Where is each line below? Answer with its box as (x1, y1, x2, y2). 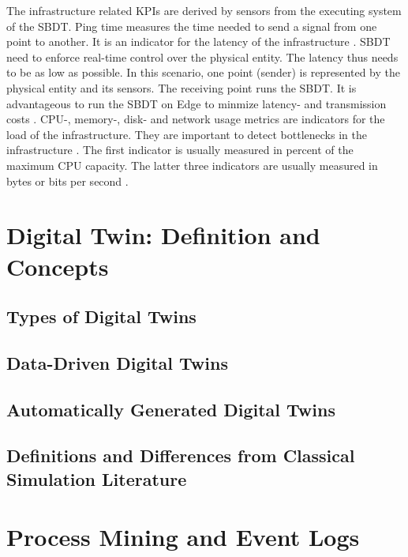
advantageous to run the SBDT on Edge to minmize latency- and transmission (6, 95, 387, 111)
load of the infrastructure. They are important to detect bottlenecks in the (6, 126, 367, 142)
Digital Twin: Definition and (6, 219, 320, 251)
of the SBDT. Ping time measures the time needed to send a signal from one (6, 17, 377, 34)
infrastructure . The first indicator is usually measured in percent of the (6, 141, 354, 158)
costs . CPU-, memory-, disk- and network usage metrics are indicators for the (6, 111, 385, 127)
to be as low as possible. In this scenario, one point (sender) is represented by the (6, 64, 400, 81)
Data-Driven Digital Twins (6, 350, 228, 374)
